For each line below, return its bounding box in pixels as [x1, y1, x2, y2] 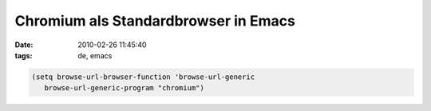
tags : [14, 50, 33, 60]
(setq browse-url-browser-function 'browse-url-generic [31, 72, 255, 81]
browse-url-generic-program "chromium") [44, 84, 205, 93]
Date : [14, 40, 34, 50]
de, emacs [77, 50, 113, 60]
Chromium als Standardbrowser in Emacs [14, 12, 295, 30]
